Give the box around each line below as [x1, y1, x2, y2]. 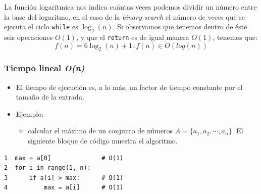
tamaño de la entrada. [16, 91, 84, 102]
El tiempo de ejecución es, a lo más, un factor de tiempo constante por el [16, 81, 243, 92]
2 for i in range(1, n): [4, 164, 91, 172]
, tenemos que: [213, 31, 257, 42]
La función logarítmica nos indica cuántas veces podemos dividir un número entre [4, 2, 257, 12]
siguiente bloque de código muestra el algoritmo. [28, 135, 178, 146]
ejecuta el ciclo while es [4, 21, 78, 32]
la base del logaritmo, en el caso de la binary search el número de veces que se [4, 11, 245, 22]
